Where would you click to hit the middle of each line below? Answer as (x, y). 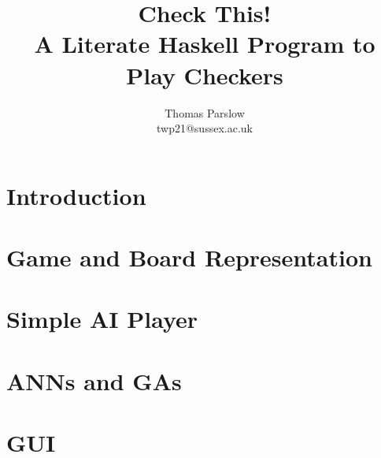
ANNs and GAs (94, 380)
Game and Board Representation (189, 257)
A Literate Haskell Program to (205, 44)
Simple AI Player (102, 319)
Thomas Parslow (205, 112)
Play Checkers (205, 74)
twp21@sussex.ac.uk (205, 128)
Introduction (76, 195)
